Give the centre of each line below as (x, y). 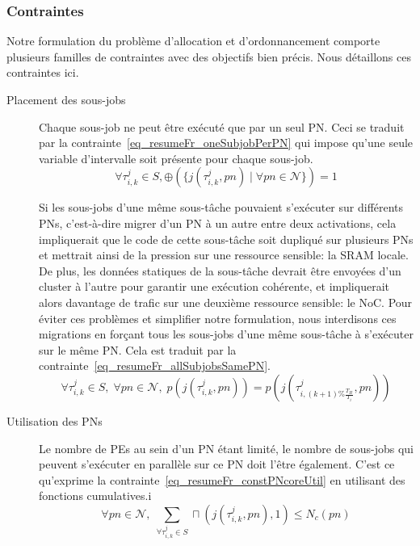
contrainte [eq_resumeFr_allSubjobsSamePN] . (155, 365)
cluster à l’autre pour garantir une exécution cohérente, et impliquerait (214, 286)
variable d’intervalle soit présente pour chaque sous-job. (176, 158)
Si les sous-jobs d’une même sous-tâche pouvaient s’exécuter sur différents (221, 207)
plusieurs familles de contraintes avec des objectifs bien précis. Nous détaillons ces (209, 56)
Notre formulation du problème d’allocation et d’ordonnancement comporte (193, 41)
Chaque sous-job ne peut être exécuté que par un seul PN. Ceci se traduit (222, 126)
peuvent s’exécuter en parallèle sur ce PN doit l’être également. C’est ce (217, 464)
